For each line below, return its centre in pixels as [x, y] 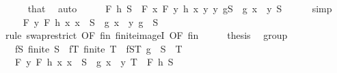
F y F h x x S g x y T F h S [94, 62]
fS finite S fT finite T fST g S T [98, 48]
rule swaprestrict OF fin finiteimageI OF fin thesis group [146, 35]
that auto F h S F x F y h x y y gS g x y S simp [180, 8]
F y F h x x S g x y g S [91, 21]
